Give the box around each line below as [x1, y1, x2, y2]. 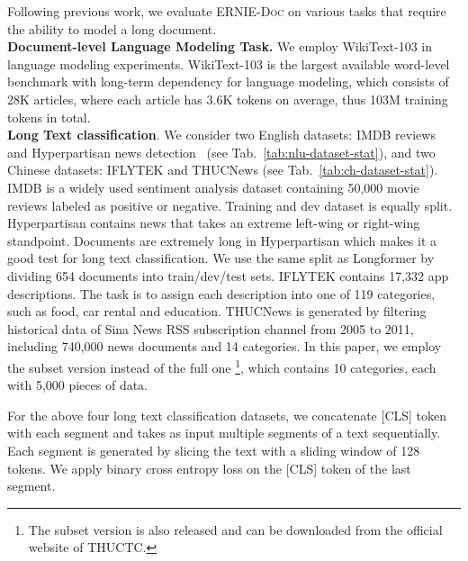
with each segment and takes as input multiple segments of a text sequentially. [7, 423, 441, 442]
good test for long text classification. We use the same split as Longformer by [7, 249, 435, 267]
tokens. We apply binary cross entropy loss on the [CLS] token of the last [7, 458, 411, 477]
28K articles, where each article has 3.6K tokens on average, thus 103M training [7, 89, 448, 108]
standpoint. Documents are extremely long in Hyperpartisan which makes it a [7, 231, 437, 249]
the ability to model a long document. [7, 19, 217, 38]
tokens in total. [7, 107, 91, 126]
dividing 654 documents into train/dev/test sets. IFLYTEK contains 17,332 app [7, 266, 449, 285]
